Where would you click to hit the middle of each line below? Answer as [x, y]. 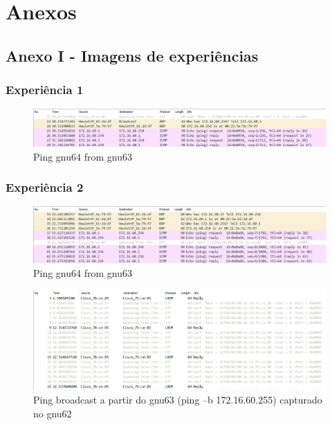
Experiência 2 [45, 187]
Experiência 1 [45, 90]
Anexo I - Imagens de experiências [132, 55]
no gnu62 [53, 413]
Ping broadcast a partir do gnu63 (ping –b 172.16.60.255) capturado [178, 400]
